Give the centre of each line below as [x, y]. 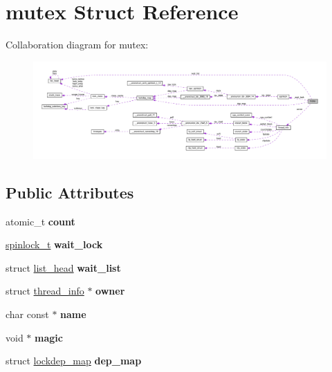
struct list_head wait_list [63, 267]
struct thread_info [45, 291]
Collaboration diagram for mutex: [77, 45]
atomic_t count [40, 221]
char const [27, 314]
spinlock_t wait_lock [54, 244]
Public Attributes [70, 192]
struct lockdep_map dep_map [74, 361]
